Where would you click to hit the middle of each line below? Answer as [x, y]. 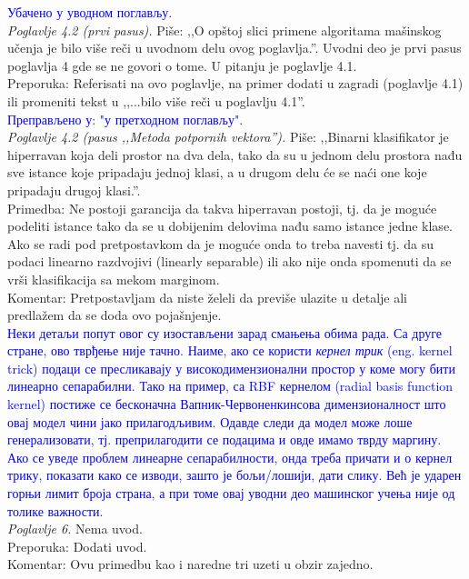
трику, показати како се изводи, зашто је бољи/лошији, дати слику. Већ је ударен [234, 475]
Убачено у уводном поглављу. [90, 12]
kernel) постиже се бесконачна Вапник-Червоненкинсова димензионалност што [227, 404]
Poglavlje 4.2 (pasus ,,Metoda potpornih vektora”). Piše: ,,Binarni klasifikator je [228, 137]
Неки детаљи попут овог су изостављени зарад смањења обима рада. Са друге [225, 332]
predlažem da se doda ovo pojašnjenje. [115, 315]
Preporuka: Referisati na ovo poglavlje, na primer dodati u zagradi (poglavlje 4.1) [235, 83]
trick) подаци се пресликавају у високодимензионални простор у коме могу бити [231, 368]
